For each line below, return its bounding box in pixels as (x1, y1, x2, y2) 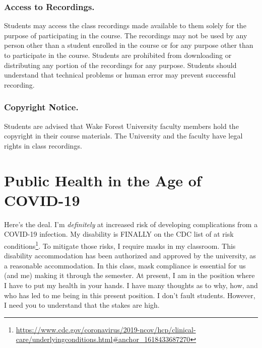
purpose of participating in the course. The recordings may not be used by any (4, 30, 247, 40)
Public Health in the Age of (4, 170, 202, 190)
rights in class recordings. (4, 140, 82, 151)
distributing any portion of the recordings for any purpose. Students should (4, 59, 237, 70)
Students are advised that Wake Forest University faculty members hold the (4, 120, 239, 131)
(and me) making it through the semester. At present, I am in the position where (4, 270, 255, 281)
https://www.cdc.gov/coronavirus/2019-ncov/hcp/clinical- (16, 324, 196, 334)
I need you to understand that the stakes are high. (4, 300, 160, 310)
